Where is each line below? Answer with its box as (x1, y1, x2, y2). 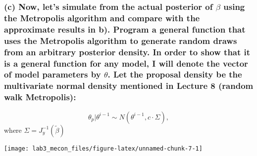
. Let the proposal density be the (107, 68, 242, 80)
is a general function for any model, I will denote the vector (4, 57, 248, 69)
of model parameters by (4, 68, 101, 80)
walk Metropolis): (4, 91, 76, 103)
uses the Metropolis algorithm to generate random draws (4, 34, 237, 46)
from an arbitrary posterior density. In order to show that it (4, 45, 251, 58)
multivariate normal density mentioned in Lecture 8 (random (4, 79, 254, 92)
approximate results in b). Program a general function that (4, 23, 246, 35)
